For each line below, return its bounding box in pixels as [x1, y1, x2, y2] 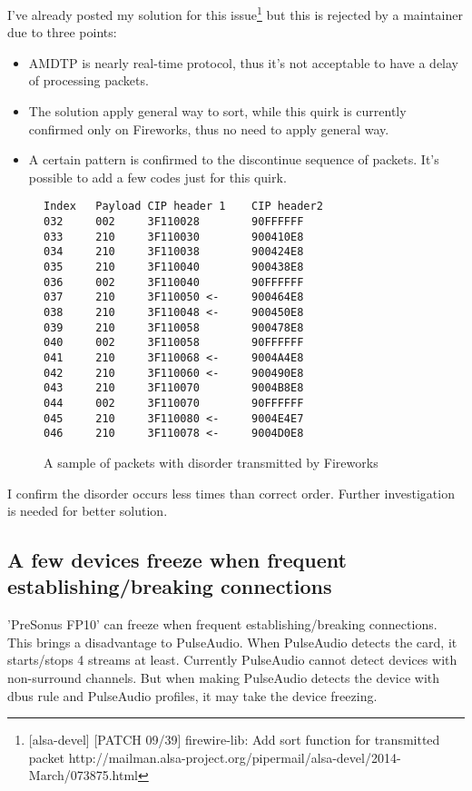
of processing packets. [28, 71, 149, 90]
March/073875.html [28, 766, 139, 785]
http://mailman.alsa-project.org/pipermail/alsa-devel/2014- [68, 747, 401, 766]
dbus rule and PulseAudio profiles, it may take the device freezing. [7, 686, 378, 705]
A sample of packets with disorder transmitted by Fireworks [44, 452, 379, 471]
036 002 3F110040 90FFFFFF [44, 275, 304, 289]
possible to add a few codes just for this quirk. [28, 167, 287, 186]
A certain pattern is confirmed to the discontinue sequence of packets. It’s [28, 150, 439, 169]
